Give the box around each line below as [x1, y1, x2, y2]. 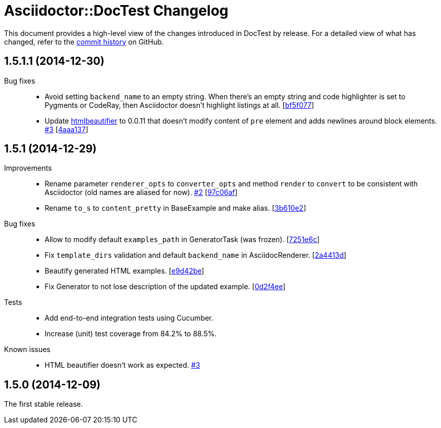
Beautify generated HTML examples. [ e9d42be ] [45, 266, 204, 276]
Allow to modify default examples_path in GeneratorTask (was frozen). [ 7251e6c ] [45, 235, 320, 244]
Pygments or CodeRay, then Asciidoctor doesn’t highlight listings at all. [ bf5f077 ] [45, 100, 314, 109]
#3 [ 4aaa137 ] [45, 125, 89, 134]
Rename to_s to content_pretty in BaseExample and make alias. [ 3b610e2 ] [45, 204, 306, 213]
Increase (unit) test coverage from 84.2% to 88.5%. [45, 329, 217, 338]
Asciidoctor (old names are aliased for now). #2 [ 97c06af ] [45, 188, 238, 197]
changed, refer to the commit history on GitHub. [4, 37, 164, 46]
